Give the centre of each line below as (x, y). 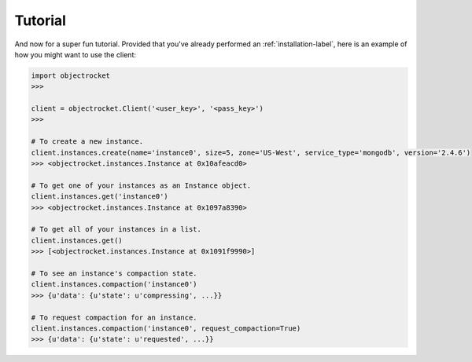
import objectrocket (70, 75)
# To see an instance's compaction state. (114, 273)
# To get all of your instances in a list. (116, 229)
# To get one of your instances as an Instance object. (141, 185)
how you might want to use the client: (76, 54)
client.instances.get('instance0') (100, 197)
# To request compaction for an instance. (114, 317)
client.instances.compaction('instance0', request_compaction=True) (166, 328)
